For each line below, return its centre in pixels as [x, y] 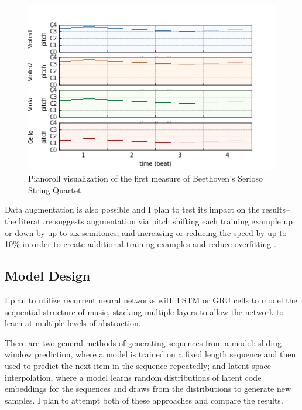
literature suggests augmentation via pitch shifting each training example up [156, 221]
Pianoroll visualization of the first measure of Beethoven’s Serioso [146, 178]
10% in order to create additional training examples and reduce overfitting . [140, 244]
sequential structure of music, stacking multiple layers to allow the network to [144, 311]
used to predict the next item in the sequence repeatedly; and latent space [138, 365]
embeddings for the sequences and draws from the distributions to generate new [148, 389]
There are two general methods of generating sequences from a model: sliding [143, 342]
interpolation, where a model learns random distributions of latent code [133, 377]
